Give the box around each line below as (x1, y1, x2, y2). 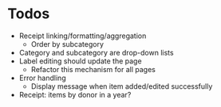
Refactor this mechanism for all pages (30, 64, 156, 74)
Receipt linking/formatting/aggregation (18, 31, 147, 40)
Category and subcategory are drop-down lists (18, 48, 174, 57)
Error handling (18, 73, 66, 82)
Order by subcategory (30, 39, 105, 48)
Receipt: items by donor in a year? (18, 90, 132, 99)
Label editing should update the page (18, 56, 142, 66)
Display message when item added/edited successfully (30, 81, 213, 91)
